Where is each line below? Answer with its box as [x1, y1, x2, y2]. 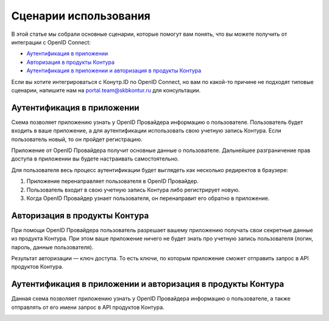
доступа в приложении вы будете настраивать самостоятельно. [11, 155, 179, 162]
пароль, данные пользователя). [11, 243, 94, 250]
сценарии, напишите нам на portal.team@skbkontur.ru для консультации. [11, 86, 201, 94]
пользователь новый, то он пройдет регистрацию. [11, 136, 143, 143]
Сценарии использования [11, 9, 150, 22]
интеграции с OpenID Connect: [11, 38, 91, 46]
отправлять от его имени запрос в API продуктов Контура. [11, 303, 164, 311]
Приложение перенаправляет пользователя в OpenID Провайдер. [26, 178, 199, 185]
